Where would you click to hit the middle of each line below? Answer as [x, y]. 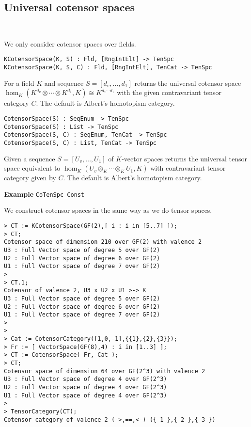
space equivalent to [32, 168]
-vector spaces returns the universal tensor [184, 158]
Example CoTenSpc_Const [44, 194]
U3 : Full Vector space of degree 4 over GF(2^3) [86, 379]
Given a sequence [30, 158]
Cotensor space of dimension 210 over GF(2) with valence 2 [103, 242]
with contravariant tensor [188, 168]
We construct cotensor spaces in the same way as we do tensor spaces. [108, 210]
